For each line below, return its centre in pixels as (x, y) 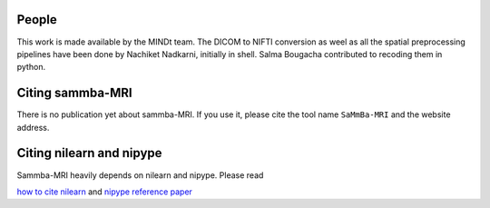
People (37, 20)
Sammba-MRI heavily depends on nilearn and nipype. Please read (140, 175)
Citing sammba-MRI (74, 93)
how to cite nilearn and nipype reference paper (104, 192)
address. (33, 127)
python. (31, 67)
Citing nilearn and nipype (89, 153)
